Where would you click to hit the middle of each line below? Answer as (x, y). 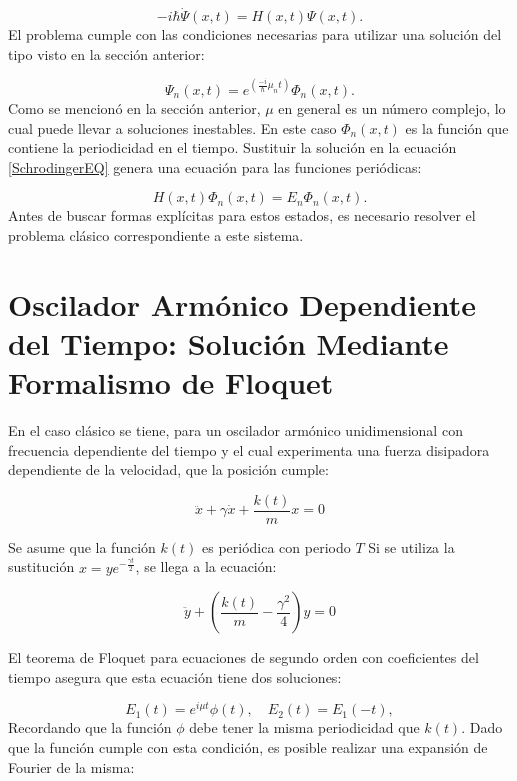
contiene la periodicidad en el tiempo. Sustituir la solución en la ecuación (232, 147)
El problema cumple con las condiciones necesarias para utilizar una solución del (255, 34)
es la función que (457, 127)
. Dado (482, 727)
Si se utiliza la (411, 546)
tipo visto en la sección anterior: (106, 53)
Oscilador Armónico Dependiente (242, 303)
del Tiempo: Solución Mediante (228, 342)
